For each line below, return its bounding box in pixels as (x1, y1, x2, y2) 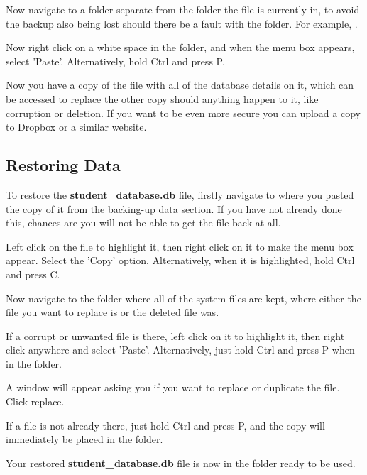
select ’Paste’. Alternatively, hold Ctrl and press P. (6, 53, 225, 68)
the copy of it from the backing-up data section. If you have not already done (6, 201, 342, 216)
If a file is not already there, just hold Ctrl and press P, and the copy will (6, 417, 325, 432)
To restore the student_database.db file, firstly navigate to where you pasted (6, 187, 354, 202)
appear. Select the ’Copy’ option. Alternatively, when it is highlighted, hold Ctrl (6, 253, 355, 268)
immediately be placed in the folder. (6, 432, 163, 447)
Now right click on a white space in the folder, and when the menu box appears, (6, 40, 355, 55)
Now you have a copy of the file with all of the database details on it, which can (6, 77, 354, 92)
